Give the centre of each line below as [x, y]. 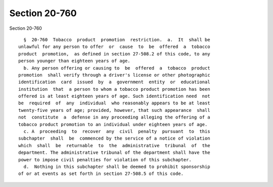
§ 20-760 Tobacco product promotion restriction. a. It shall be [117, 40]
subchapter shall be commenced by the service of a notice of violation [114, 138]
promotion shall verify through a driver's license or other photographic [114, 75]
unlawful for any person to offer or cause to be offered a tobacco [114, 47]
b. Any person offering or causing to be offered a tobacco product [117, 68]
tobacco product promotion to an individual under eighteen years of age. [113, 124]
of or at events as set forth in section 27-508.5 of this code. [101, 174]
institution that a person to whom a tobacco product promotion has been [114, 89]
